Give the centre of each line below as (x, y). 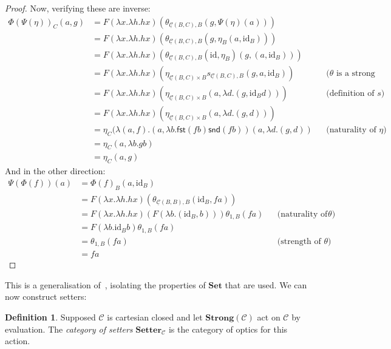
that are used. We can (266, 284)
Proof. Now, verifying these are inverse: (78, 8)
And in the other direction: (55, 171)
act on (269, 317)
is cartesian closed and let (155, 317)
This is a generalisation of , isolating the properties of (105, 284)
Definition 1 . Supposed (50, 317)
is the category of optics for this (228, 329)
